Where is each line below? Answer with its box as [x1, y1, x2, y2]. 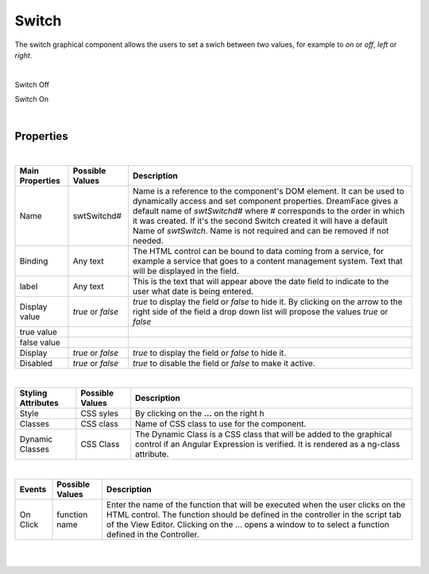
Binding [19, 255, 48, 266]
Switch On [14, 94, 49, 104]
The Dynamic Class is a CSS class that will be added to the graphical [135, 429, 392, 440]
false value [19, 337, 61, 348]
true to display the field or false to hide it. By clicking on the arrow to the [132, 296, 403, 307]
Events [19, 483, 47, 495]
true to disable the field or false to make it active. [132, 357, 315, 368]
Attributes [19, 398, 59, 409]
